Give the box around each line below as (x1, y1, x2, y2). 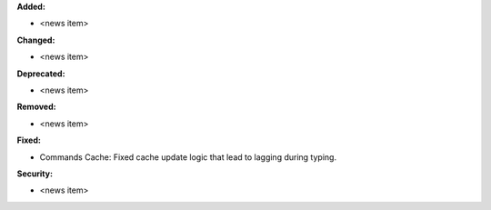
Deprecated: (16, 68, 65, 79)
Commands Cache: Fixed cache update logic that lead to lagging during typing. (39, 151, 336, 163)
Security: (16, 168, 54, 179)
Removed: (16, 101, 56, 113)
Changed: (16, 35, 55, 45)
